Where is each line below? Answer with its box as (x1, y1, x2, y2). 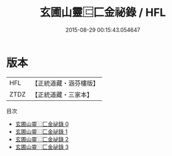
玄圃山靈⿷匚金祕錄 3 (15, 143, 69, 150)
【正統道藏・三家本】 (31, 90, 94, 98)
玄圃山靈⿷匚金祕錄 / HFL (39, 6, 166, 20)
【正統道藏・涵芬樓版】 (31, 79, 100, 87)
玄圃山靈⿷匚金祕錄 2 (15, 135, 69, 143)
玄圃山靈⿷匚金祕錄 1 (15, 128, 68, 135)
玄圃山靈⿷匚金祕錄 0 (15, 120, 69, 127)
